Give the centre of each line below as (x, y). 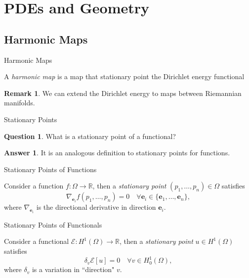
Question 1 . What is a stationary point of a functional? (90, 136)
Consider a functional (37, 241)
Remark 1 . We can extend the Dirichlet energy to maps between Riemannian (123, 93)
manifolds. (20, 103)
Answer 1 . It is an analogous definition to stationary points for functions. (117, 153)
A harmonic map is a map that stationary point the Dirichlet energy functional (124, 76)
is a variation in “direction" (73, 269)
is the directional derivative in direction (96, 207)
